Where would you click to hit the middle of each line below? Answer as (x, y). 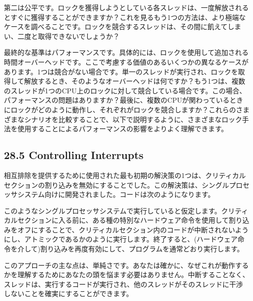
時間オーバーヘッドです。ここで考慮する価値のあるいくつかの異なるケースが (126, 62)
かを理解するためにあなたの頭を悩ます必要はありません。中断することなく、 (127, 274)
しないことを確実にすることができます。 (68, 293)
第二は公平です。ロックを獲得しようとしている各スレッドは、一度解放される (126, 7)
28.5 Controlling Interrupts (74, 155)
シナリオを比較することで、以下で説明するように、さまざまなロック (133, 119)
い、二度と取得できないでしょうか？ (62, 36)
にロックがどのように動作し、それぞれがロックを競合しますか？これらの (120, 109)
